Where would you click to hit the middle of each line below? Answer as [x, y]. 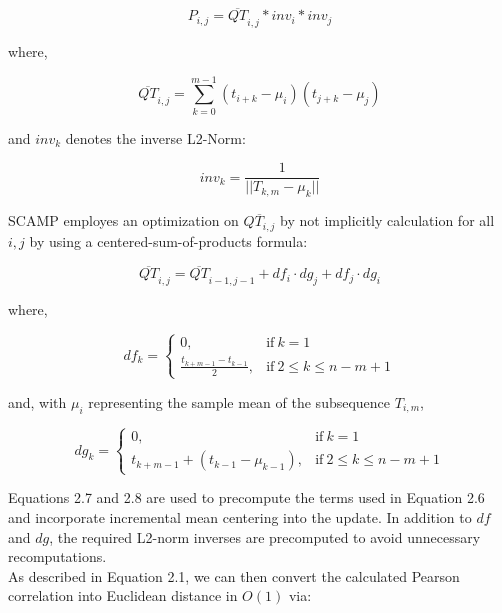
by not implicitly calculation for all [387, 220]
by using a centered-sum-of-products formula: [168, 240]
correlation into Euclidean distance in [123, 595]
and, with [37, 401]
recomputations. [57, 556]
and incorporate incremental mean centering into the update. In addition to [240, 516]
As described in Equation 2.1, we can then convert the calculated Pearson [234, 575]
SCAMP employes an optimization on [123, 220]
